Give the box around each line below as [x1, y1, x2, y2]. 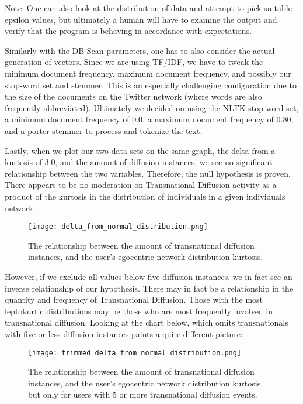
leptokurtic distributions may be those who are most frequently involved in [5, 304, 273, 317]
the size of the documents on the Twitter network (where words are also [5, 90, 262, 102]
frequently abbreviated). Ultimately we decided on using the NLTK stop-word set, [5, 101, 299, 114]
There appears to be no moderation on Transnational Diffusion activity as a [5, 179, 277, 191]
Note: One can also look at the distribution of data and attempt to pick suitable [5, 2, 292, 13]
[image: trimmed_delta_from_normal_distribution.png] [28, 348, 242, 357]
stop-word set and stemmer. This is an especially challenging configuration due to [5, 78, 297, 91]
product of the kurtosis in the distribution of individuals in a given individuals [5, 190, 285, 202]
